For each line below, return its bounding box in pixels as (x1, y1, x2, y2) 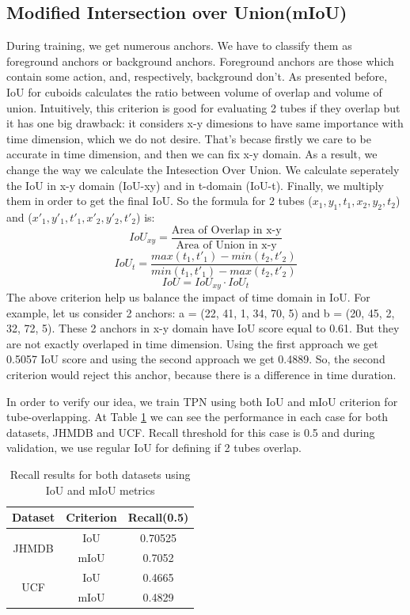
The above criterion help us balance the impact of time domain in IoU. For (6, 289, 370, 306)
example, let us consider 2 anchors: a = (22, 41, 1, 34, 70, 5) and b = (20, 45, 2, (6, 304, 395, 321)
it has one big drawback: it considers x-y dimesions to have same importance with (6, 115, 404, 131)
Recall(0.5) (127, 509, 189, 526)
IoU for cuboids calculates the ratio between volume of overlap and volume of (6, 83, 382, 100)
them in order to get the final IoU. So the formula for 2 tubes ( (6, 192, 313, 209)
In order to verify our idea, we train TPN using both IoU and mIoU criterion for (6, 393, 398, 409)
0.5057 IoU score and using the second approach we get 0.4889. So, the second (6, 351, 385, 367)
